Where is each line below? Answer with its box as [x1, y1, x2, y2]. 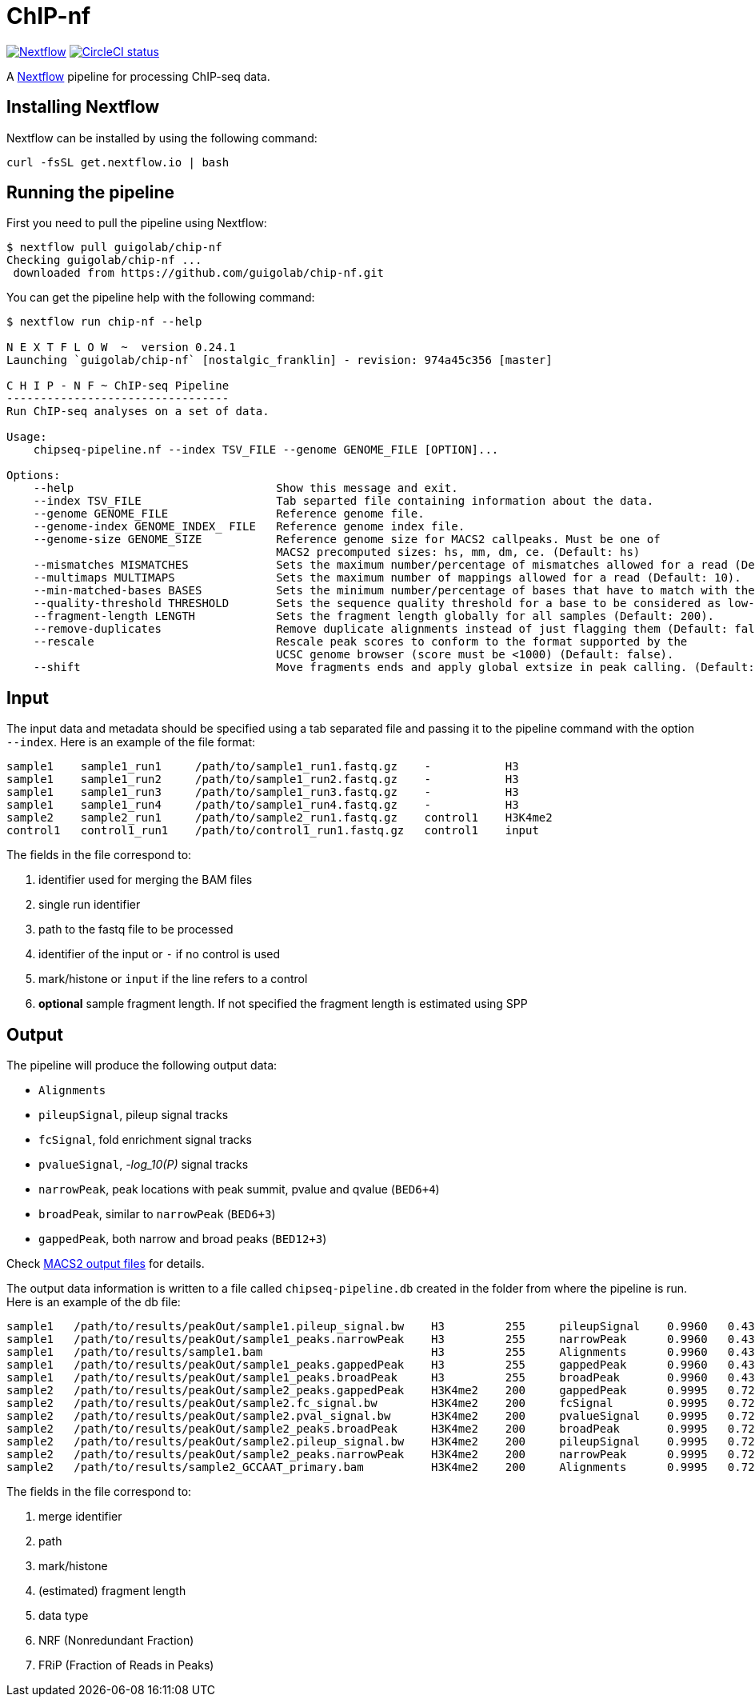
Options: [6, 469, 61, 482]
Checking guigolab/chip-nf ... [6, 254, 202, 267]
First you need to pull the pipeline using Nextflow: [6, 216, 267, 230]
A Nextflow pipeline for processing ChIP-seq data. [6, 69, 270, 83]
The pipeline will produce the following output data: [6, 1058, 278, 1073]
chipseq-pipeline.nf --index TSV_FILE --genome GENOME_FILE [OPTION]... [33, 443, 499, 457]
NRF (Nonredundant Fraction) [38, 1633, 194, 1648]
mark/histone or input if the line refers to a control [38, 972, 308, 986]
